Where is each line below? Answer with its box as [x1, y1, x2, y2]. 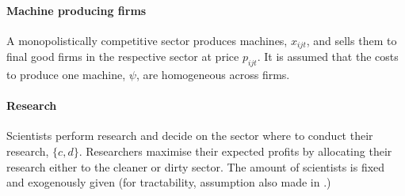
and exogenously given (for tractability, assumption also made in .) [6, 174, 331, 190]
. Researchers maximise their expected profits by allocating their [78, 143, 392, 160]
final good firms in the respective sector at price [6, 48, 239, 65]
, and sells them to [306, 32, 397, 48]
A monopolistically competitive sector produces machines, [6, 32, 288, 48]
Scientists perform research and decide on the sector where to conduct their [6, 127, 373, 144]
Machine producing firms [6, 2, 147, 18]
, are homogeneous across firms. [136, 66, 290, 83]
